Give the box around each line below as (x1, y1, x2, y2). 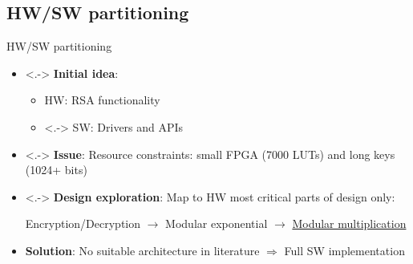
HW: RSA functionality (44, 91, 160, 108)
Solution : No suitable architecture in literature (25, 242, 260, 258)
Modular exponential (165, 215, 268, 232)
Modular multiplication (292, 215, 407, 232)
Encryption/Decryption (25, 215, 141, 232)
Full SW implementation (284, 242, 405, 258)
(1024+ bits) (25, 161, 87, 178)
